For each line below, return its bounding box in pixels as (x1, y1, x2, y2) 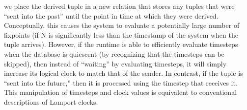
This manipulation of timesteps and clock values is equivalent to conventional (4, 87, 237, 97)
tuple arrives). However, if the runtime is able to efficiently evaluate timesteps (4, 39, 238, 49)
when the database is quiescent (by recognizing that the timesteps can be (4, 48, 224, 59)
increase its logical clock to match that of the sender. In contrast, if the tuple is (4, 68, 243, 78)
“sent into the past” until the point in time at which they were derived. (4, 10, 219, 21)
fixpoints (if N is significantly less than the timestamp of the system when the (4, 29, 238, 40)
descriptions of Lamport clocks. (4, 96, 98, 107)
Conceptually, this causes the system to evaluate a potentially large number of (4, 20, 240, 30)
